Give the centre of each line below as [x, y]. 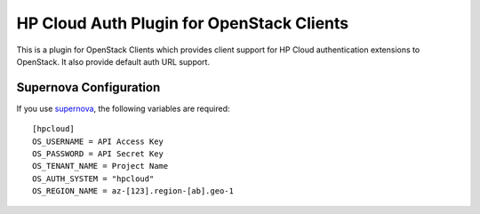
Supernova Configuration [88, 87]
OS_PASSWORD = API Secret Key [98, 154]
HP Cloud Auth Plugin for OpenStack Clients [183, 23]
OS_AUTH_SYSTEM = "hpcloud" [93, 178]
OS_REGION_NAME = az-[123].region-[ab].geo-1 [133, 191]
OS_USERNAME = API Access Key [98, 141]
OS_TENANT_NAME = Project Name [100, 166]
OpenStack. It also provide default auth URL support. [113, 61]
